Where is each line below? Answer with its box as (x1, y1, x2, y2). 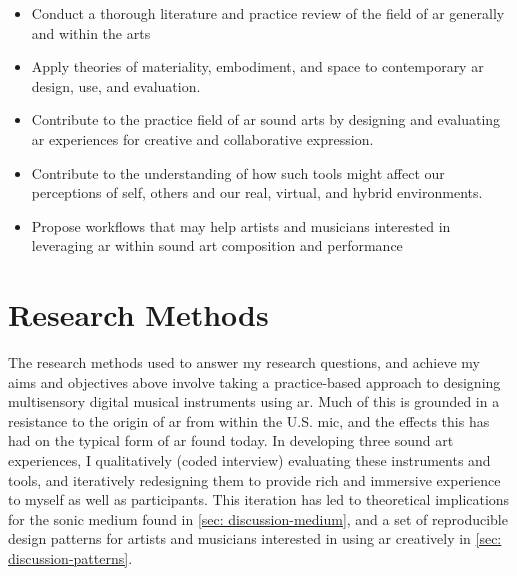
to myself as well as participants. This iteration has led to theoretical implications (8, 489, 510, 510)
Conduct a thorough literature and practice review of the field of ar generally (31, 3, 505, 23)
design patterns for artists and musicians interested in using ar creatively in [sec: (8, 528, 502, 549)
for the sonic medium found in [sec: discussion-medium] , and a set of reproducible (8, 508, 508, 529)
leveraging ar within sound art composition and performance (31, 235, 403, 256)
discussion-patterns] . (8, 548, 133, 568)
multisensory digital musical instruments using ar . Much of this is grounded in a (8, 391, 500, 412)
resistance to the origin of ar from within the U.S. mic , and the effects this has (8, 410, 490, 431)
